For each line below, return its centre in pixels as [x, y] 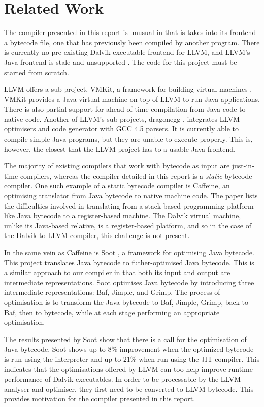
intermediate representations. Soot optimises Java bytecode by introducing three [129, 282]
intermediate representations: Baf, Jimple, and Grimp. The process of [112, 292]
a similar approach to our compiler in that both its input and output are [117, 272]
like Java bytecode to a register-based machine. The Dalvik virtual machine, [123, 215]
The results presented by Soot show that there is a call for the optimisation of [125, 339]
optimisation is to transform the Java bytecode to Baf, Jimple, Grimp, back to [126, 302]
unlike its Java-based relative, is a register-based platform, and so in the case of [128, 225]
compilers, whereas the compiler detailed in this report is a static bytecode [136, 175]
